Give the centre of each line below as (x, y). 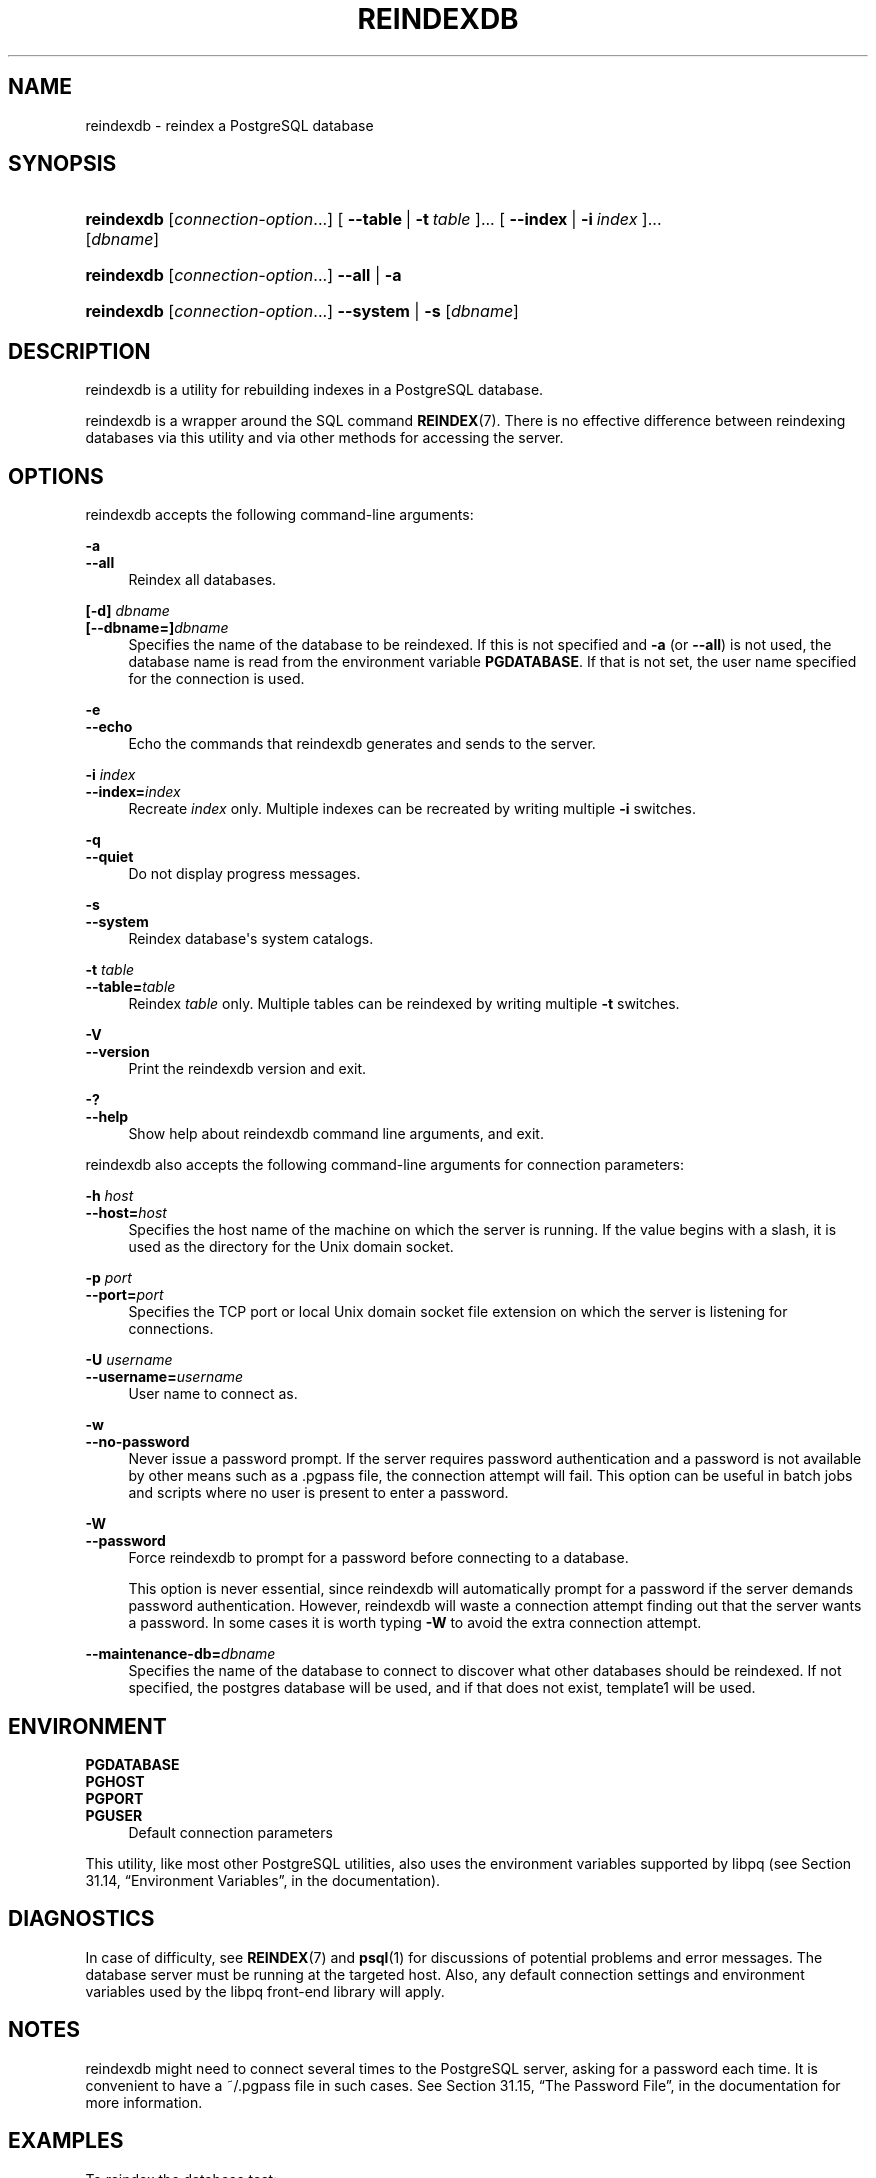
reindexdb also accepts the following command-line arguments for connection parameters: (385, 1165)
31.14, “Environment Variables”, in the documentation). (263, 1880)
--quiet (109, 857)
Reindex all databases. (202, 580)
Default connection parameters (230, 1832)
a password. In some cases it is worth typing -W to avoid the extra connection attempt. (415, 1623)
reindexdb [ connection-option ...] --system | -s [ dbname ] (302, 311)
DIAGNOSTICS (81, 1919)
